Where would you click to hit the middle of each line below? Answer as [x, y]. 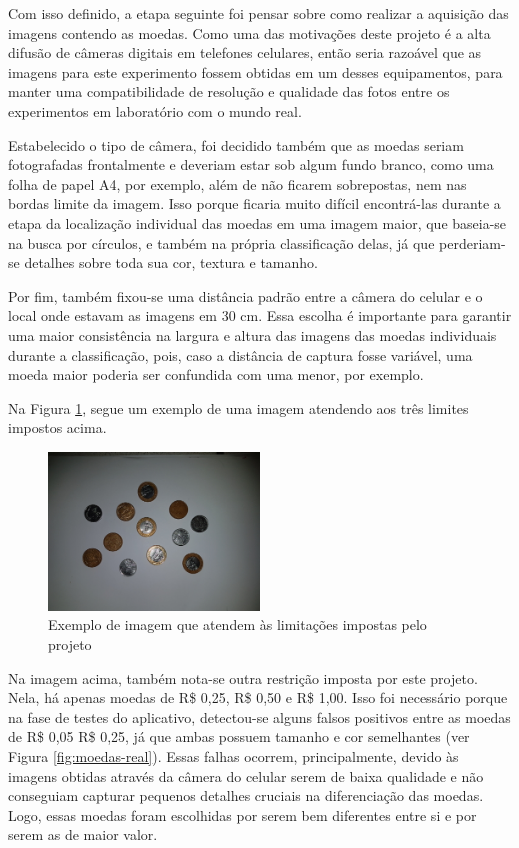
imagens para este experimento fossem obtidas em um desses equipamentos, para [255, 71]
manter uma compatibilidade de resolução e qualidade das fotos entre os [229, 91]
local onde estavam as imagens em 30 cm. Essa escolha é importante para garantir [260, 315]
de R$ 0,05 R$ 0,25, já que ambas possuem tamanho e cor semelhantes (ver [239, 736]
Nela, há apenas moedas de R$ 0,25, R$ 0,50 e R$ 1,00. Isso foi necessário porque [258, 697]
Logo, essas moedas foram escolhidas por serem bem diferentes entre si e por [242, 814]
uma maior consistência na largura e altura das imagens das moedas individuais [252, 334]
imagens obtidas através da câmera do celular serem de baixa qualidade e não [246, 775]
